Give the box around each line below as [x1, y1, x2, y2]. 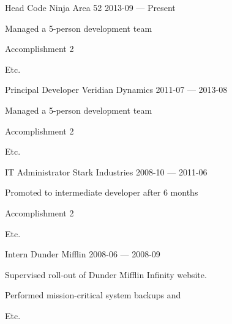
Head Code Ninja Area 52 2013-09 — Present [5, 1, 176, 13]
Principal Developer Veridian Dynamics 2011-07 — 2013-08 [5, 83, 228, 96]
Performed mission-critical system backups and [5, 289, 181, 301]
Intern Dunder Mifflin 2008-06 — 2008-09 [5, 248, 160, 260]
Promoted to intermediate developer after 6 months [5, 186, 198, 199]
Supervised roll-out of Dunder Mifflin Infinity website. [5, 268, 207, 281]
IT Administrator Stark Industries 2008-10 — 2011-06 [5, 165, 208, 178]
